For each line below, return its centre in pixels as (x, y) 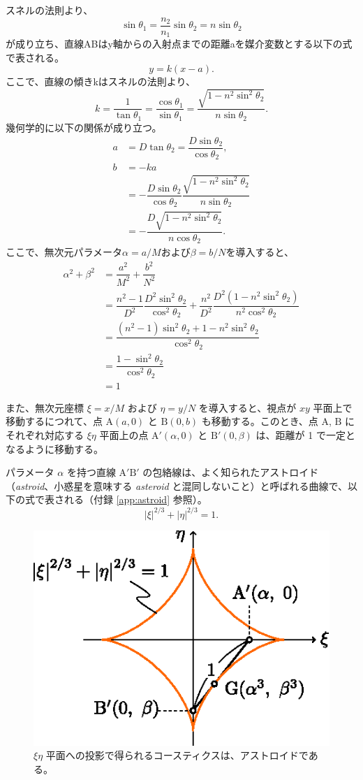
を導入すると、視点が (247, 407)
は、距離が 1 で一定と (305, 435)
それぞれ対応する (45, 435)
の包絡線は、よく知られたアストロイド (231, 472)
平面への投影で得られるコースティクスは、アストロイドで (177, 755)
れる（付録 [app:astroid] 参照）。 (135, 499)
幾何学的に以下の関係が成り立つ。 (84, 127)
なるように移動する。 (54, 448)
